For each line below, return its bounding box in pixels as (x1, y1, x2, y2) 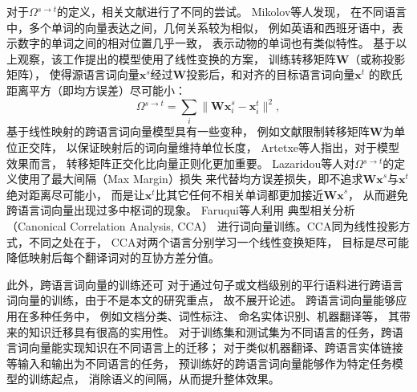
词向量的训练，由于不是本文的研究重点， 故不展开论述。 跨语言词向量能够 (6, 292, 396, 308)
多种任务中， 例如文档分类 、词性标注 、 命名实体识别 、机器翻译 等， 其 (28, 307, 400, 324)
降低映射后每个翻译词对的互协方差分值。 (6, 249, 220, 266)
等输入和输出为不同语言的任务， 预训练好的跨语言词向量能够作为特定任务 (6, 354, 392, 371)
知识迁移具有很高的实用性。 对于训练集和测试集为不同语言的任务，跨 (28, 323, 392, 340)
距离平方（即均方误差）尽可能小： (6, 81, 186, 98)
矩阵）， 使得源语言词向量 (6, 66, 140, 83)
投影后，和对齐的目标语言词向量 (186, 66, 355, 83)
